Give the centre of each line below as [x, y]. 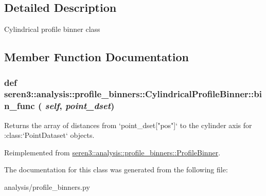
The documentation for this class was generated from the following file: [116, 170]
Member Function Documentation [97, 57]
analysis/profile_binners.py [47, 187]
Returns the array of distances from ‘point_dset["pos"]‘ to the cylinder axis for [128, 125]
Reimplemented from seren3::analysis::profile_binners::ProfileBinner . [112, 152]
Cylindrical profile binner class [52, 29]
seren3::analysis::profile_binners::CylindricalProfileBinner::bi [133, 94]
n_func [20, 106]
